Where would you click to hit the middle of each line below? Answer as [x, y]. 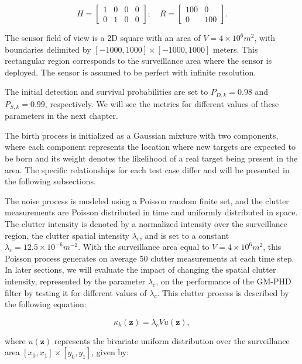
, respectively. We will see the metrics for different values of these [162, 103]
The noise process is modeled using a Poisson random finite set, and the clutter [147, 200]
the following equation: [46, 304]
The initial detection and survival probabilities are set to [107, 92]
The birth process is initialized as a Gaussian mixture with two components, [142, 135]
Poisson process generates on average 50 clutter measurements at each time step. [150, 258]
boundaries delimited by [48, 49]
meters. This [236, 49]
